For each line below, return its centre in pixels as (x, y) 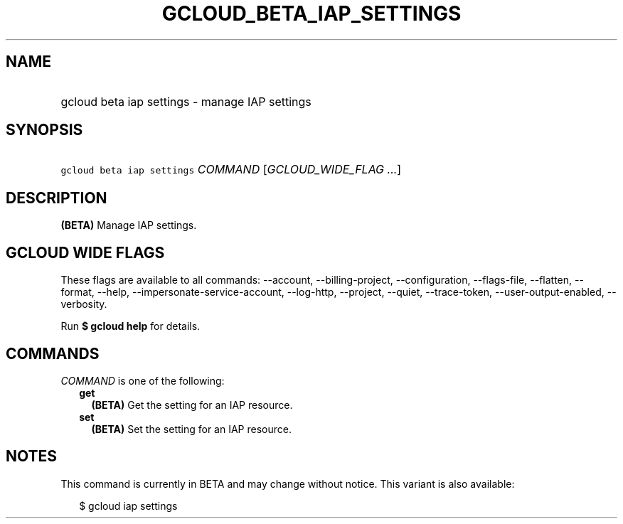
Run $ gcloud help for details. (131, 326)
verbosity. (84, 304)
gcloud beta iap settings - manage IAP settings (186, 101)
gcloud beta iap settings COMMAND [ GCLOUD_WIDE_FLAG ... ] (231, 170)
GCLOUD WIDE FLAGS (85, 252)
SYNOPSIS (44, 130)
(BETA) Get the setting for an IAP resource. (192, 405)
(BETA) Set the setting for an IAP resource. (191, 429)
